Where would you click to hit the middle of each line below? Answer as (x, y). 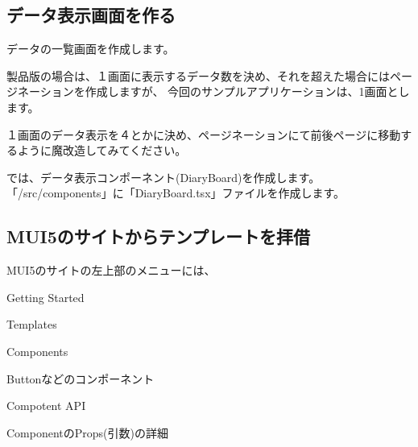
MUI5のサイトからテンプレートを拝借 (159, 236)
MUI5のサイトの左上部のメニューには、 (111, 270)
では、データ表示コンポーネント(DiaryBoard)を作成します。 (163, 177)
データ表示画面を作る (91, 15)
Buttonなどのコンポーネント (81, 378)
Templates (32, 324)
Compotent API (46, 406)
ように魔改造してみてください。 (102, 150)
